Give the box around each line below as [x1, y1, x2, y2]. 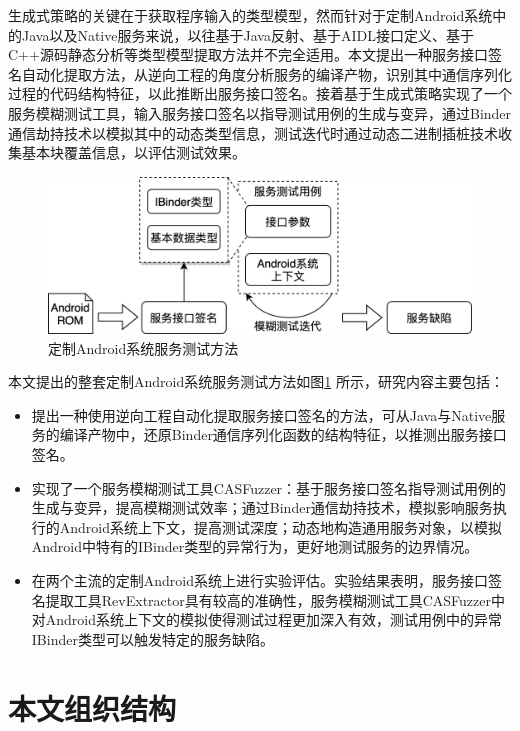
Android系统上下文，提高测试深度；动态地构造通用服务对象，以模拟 [59, 516, 503, 537]
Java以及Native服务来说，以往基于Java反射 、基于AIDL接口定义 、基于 [21, 24, 474, 45]
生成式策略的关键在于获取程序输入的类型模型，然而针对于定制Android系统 [8, 5, 493, 25]
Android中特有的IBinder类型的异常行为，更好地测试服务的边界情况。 [31, 536, 479, 557]
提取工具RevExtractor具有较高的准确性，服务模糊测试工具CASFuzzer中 [45, 589, 506, 610]
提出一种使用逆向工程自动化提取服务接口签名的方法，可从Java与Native [31, 404, 492, 425]
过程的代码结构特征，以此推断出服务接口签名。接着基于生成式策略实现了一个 [8, 83, 512, 104]
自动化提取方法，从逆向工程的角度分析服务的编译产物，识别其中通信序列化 [21, 63, 512, 84]
